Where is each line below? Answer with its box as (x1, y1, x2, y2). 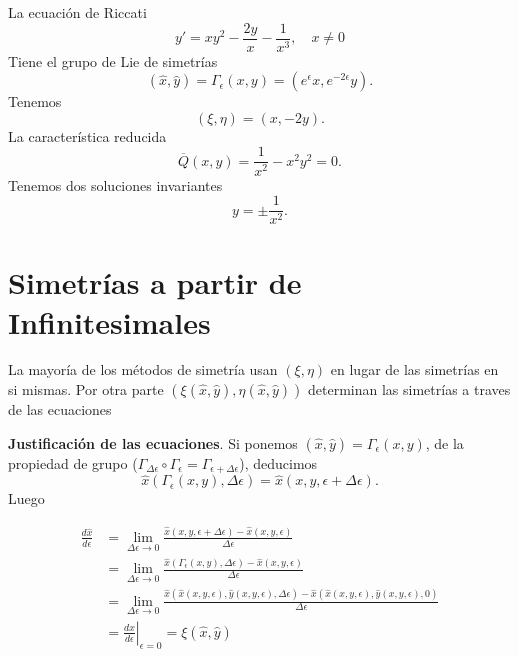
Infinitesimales (8, 301, 211, 342)
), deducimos (239, 452, 318, 473)
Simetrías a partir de (8, 262, 302, 303)
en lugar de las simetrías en (330, 359, 499, 380)
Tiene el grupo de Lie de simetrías (8, 50, 218, 71)
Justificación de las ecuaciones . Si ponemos (8, 432, 298, 453)
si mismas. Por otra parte (8, 379, 164, 400)
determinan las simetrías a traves (308, 379, 511, 400)
